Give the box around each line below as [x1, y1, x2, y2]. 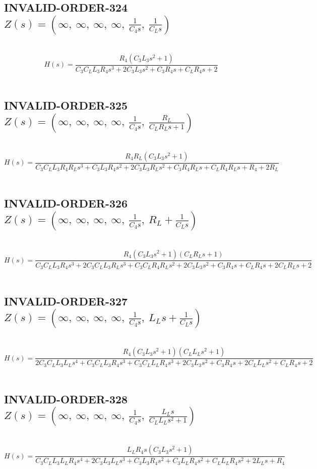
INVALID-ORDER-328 [4, 391, 128, 406]
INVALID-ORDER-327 [4, 293, 128, 309]
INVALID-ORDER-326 [4, 195, 128, 211]
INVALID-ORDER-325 [4, 97, 128, 113]
